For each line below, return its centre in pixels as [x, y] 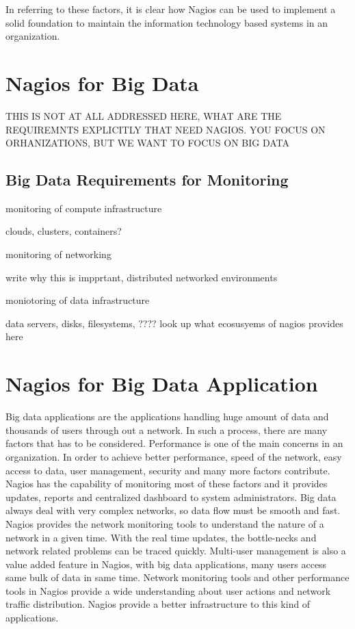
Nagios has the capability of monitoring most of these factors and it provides [167, 484]
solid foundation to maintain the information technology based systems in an [167, 22]
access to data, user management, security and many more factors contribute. [168, 470]
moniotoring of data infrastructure [78, 300]
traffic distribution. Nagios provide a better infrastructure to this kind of [158, 604]
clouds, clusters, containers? [64, 231]
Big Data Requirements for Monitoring [147, 180]
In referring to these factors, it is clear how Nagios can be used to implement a [171, 9]
